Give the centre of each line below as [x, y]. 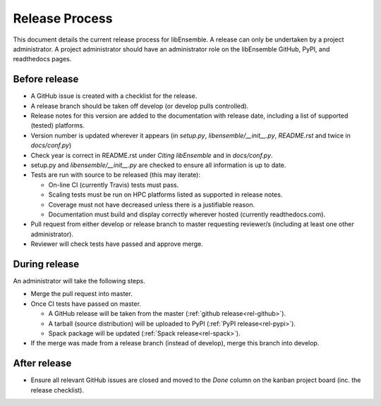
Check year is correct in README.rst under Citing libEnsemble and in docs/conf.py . [152, 155]
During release [46, 264]
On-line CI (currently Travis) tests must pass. [114, 185]
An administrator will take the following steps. [79, 281]
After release [42, 363]
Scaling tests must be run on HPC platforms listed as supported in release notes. [165, 195]
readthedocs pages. [42, 59]
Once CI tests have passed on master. [86, 304]
